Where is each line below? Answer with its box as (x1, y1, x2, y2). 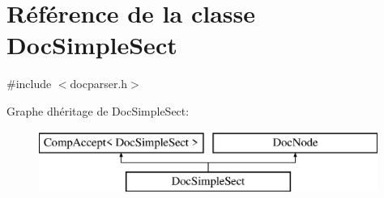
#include (6, 75, 52, 92)
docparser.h (70, 75, 128, 92)
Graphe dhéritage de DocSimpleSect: (6, 102, 190, 119)
